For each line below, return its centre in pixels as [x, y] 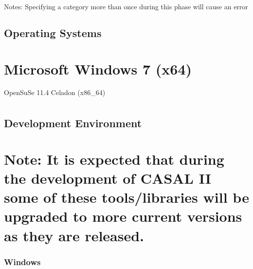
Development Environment [73, 123]
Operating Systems [53, 32]
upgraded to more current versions [123, 216]
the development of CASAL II [108, 178]
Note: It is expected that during [114, 159]
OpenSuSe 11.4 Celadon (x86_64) [55, 92]
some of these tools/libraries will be [126, 197]
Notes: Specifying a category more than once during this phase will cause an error [126, 6]
